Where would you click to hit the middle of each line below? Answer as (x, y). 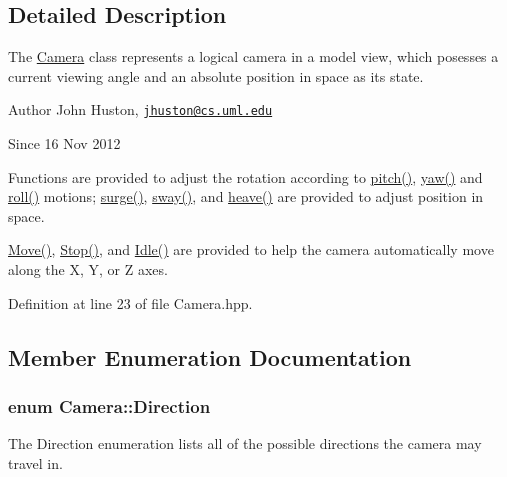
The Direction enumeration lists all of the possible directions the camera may (245, 443)
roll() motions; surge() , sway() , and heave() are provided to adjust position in (246, 196)
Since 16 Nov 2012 (64, 143)
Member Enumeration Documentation (210, 356)
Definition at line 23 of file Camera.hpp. (130, 302)
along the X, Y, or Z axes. (88, 269)
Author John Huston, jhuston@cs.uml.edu (140, 109)
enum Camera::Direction (109, 405)
